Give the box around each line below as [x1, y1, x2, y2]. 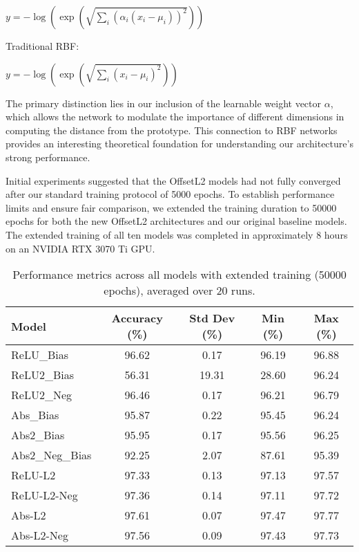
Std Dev [189, 310, 235, 326]
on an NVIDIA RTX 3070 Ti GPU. [6, 241, 155, 255]
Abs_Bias [11, 407, 59, 423]
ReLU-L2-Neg [11, 487, 78, 504]
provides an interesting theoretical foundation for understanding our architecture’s [6, 136, 353, 151]
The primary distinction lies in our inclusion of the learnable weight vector [6, 95, 322, 110]
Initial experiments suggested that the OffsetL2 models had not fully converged [6, 173, 341, 187]
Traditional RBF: [6, 39, 79, 53]
